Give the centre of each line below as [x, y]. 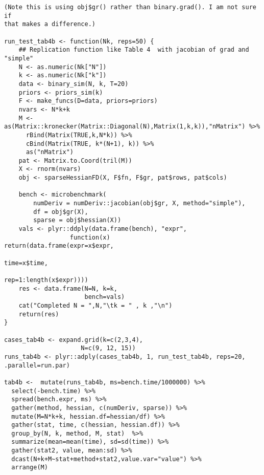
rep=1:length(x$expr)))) [46, 280]
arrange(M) [30, 468]
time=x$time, [26, 263]
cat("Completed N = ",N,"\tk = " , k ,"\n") [95, 305]
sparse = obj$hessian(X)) [77, 220]
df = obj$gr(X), [61, 212]
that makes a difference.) [50, 24]
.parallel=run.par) [37, 365]
